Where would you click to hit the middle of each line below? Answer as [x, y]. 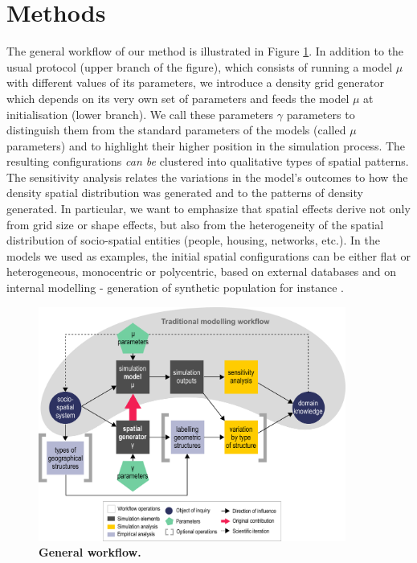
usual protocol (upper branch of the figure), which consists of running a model [200, 66]
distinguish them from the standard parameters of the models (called [176, 130]
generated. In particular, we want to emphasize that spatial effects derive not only [208, 209]
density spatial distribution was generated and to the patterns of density [185, 193]
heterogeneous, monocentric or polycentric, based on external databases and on [202, 271]
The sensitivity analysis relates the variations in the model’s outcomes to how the [207, 177]
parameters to [321, 114]
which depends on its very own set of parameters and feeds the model [178, 98]
